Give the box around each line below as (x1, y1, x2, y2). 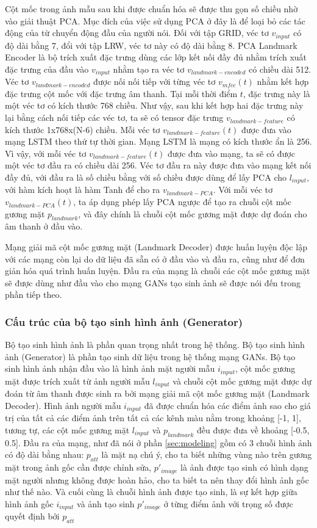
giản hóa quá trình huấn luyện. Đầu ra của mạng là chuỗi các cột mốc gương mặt (5, 264, 310, 277)
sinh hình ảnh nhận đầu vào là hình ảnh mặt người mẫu (5, 362, 215, 375)
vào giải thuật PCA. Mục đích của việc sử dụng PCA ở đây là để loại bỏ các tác (5, 14, 305, 27)
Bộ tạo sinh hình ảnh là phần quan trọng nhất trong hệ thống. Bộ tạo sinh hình (5, 338, 305, 351)
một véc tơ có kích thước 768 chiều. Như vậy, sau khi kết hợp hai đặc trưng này (5, 99, 304, 112)
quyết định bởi (5, 510, 60, 523)
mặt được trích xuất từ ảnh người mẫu (5, 374, 150, 387)
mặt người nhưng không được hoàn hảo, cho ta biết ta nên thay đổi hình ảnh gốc (5, 473, 309, 486)
